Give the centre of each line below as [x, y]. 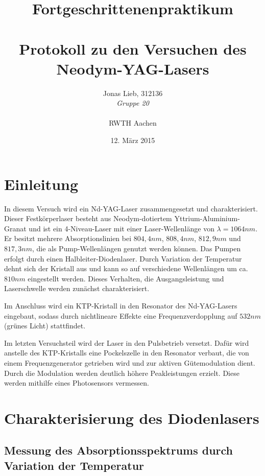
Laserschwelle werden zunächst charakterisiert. [77, 288]
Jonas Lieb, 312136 [133, 93]
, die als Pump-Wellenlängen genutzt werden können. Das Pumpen [136, 248]
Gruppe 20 [133, 103]
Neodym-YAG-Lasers [133, 68]
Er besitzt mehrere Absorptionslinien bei [68, 238]
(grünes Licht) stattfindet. [45, 326]
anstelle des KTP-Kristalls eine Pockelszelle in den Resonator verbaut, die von [127, 353]
